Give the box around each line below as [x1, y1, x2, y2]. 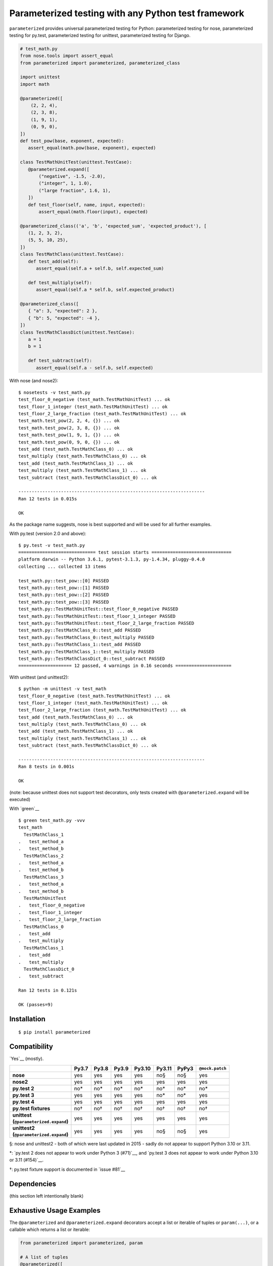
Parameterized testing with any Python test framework [9, 8, 245, 19]
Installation [9, 1014, 45, 1023]
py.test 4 [12, 1098, 35, 1105]
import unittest [20, 74, 61, 80]
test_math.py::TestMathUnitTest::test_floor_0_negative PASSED [18, 606, 178, 612]
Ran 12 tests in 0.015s [18, 496, 77, 501]
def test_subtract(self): [28, 358, 93, 364]
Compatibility [9, 1042, 53, 1051]
